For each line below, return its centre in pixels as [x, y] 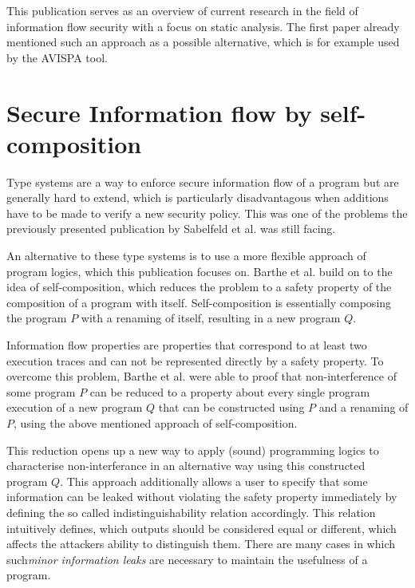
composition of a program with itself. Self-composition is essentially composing [199, 302]
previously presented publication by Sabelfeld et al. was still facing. [171, 229]
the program [37, 318]
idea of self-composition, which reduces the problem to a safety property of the [199, 287]
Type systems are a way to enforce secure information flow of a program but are [203, 182]
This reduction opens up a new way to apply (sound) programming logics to [193, 450]
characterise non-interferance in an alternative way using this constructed [186, 466]
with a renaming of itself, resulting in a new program [211, 318]
